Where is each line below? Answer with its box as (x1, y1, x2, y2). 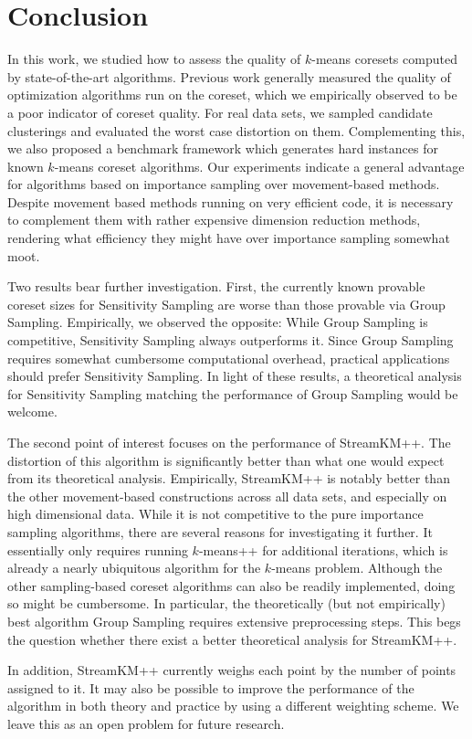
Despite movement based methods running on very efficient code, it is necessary (7, 192, 454, 211)
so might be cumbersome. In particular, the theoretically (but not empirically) (7, 594, 446, 613)
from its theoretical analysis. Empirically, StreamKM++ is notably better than (7, 469, 450, 488)
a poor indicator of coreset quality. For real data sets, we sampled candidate (7, 102, 433, 121)
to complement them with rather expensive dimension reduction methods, (7, 210, 421, 229)
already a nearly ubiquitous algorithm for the (7, 558, 261, 577)
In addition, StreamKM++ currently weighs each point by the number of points (7, 660, 456, 680)
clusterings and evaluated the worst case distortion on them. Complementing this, (7, 121, 466, 140)
